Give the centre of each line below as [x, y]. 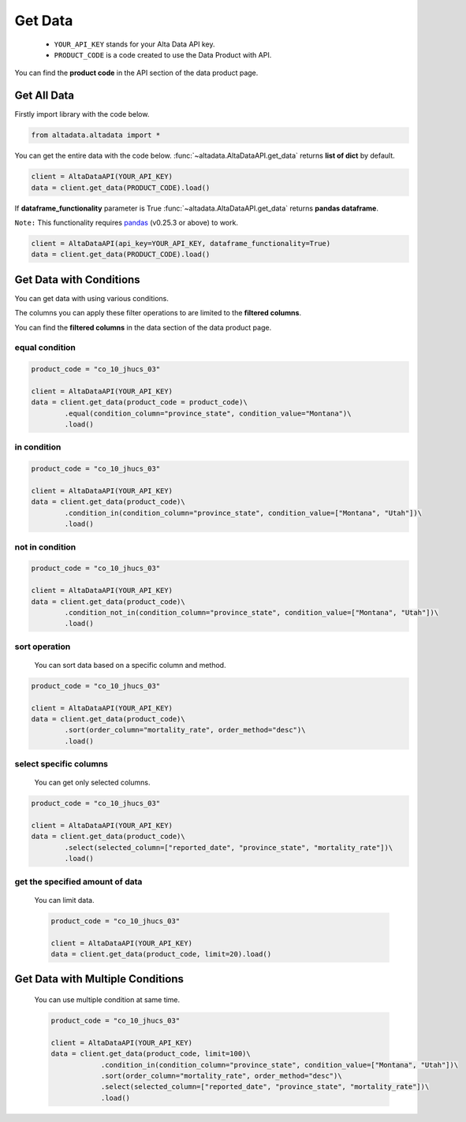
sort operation [43, 647]
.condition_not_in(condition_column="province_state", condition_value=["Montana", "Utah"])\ [252, 612]
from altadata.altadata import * [96, 135]
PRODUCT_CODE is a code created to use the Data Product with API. [163, 54]
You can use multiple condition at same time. [107, 999]
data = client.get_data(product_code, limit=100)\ [151, 1054]
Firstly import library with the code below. [82, 114]
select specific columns [61, 764]
